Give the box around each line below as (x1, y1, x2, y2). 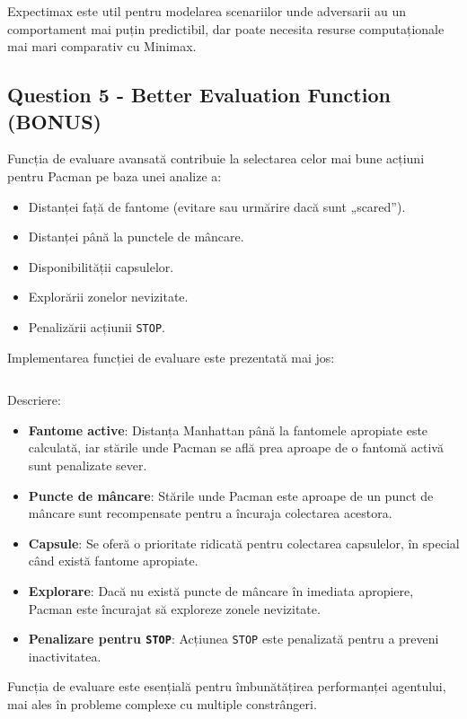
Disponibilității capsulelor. (28, 257, 174, 276)
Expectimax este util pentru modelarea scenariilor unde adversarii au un (7, 2, 407, 20)
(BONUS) (7, 107, 101, 135)
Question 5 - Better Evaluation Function (7, 81, 391, 109)
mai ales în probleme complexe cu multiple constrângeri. (7, 694, 317, 713)
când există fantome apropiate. (28, 551, 198, 570)
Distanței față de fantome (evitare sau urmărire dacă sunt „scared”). (28, 197, 406, 215)
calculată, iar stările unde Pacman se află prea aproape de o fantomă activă (28, 438, 444, 457)
